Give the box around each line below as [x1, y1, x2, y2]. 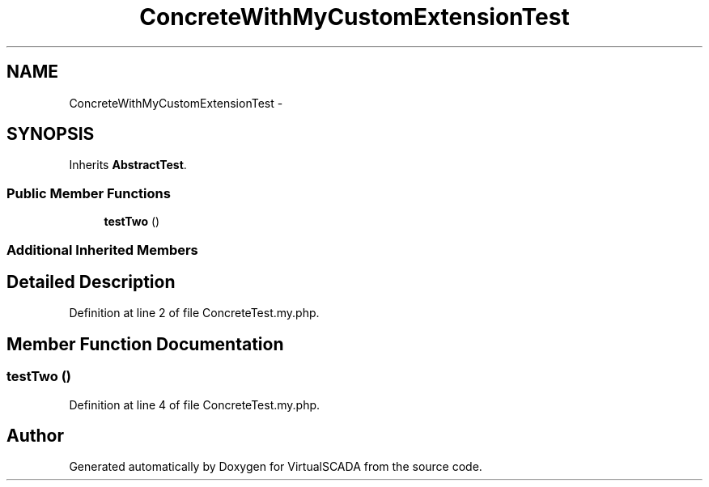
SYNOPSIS [6, 124, 95, 145]
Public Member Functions [6, 184, 171, 201]
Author [6, 426, 64, 447]
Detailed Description [6, 271, 176, 292]
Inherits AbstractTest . [69, 158, 187, 172]
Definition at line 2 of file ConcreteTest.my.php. [69, 306, 320, 320]
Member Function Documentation [6, 333, 284, 354]
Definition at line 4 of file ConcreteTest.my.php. [69, 397, 321, 412]
